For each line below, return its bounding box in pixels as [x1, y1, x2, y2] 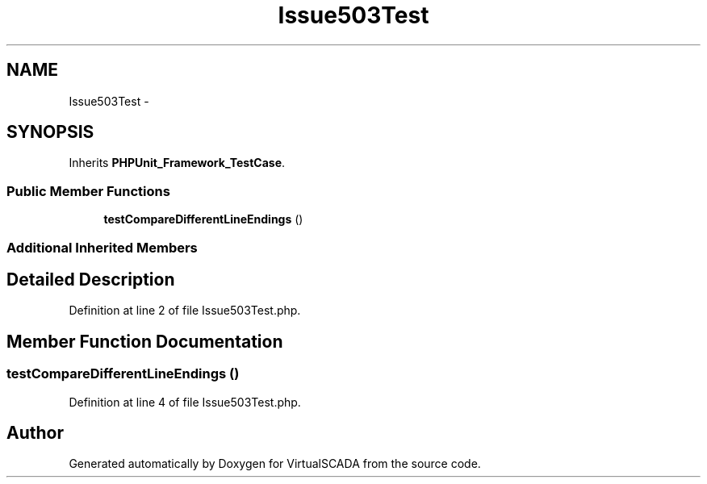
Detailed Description [6, 269, 175, 290]
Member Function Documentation [6, 331, 283, 352]
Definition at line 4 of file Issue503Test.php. [69, 394, 301, 409]
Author [6, 423, 64, 444]
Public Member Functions [6, 182, 170, 199]
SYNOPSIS [6, 122, 94, 143]
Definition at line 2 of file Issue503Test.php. [69, 303, 301, 318]
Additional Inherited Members [6, 239, 198, 256]
